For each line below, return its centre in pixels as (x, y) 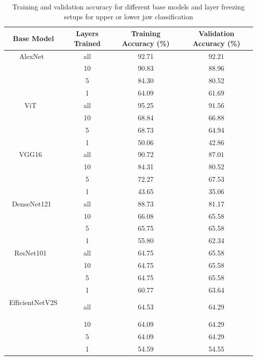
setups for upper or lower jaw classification (128, 16)
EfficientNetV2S (33, 302)
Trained (87, 43)
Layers (87, 33)
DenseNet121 (32, 203)
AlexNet (32, 56)
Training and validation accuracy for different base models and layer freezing (128, 6)
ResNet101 (31, 253)
